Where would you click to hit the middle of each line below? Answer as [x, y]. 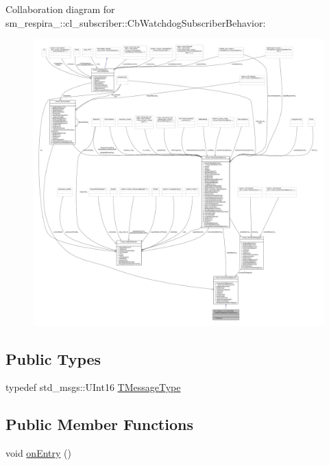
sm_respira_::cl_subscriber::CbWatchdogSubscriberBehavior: [136, 22]
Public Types [53, 358]
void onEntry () [38, 453]
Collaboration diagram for [60, 9]
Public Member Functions [99, 424]
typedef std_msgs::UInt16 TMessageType [93, 387]
